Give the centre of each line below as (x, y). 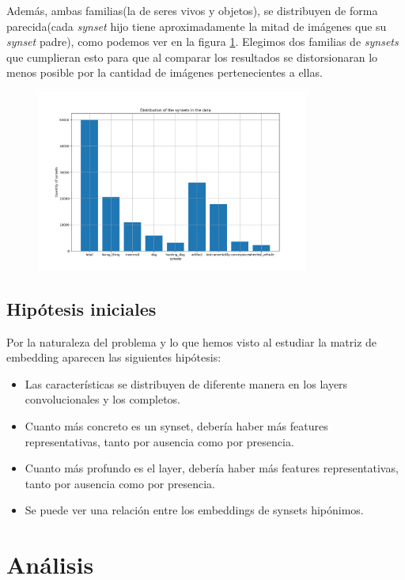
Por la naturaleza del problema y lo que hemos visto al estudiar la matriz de (192, 341)
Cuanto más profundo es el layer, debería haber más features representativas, (212, 468)
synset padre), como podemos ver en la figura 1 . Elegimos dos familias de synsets (202, 42)
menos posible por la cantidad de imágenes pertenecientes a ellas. (165, 72)
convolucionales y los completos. (103, 399)
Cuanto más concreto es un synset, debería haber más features (176, 426)
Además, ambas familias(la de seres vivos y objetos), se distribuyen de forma (192, 10)
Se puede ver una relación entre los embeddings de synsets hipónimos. (194, 510)
